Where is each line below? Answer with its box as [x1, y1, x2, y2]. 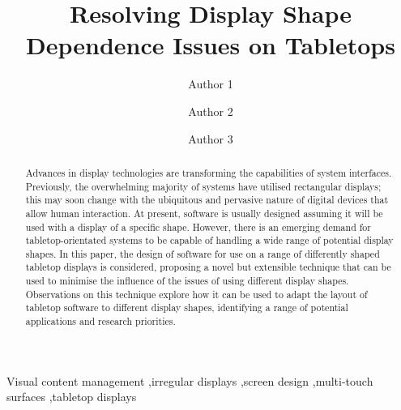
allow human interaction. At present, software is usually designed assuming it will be [25, 206, 383, 220]
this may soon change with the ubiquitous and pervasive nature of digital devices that [25, 193, 389, 207]
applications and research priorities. [25, 314, 176, 328]
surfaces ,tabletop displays [6, 388, 137, 405]
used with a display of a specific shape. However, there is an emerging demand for [25, 220, 371, 233]
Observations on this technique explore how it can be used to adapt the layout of [25, 287, 368, 301]
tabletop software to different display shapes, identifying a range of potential [25, 301, 348, 314]
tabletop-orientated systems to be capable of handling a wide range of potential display [25, 233, 394, 247]
